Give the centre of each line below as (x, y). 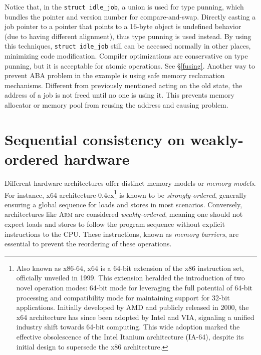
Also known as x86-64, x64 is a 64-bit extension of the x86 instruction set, (130, 268)
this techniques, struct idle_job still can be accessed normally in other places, (128, 46)
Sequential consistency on (95, 139)
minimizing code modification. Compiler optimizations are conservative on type (126, 56)
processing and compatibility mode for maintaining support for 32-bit (123, 297)
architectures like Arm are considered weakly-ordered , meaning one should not (124, 214)
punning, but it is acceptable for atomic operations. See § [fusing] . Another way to (130, 65)
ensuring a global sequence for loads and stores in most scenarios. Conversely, (123, 204)
